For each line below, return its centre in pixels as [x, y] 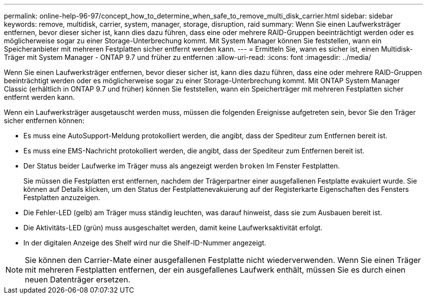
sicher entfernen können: [44, 121]
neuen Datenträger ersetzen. [78, 279]
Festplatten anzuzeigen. [62, 197]
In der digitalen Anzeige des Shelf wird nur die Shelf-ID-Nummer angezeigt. [145, 243]
